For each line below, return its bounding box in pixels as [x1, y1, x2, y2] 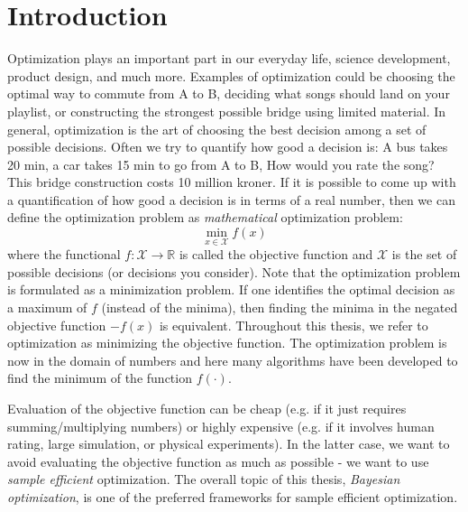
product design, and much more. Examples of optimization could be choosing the [7, 66, 455, 85]
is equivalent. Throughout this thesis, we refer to [159, 315, 428, 334]
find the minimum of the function [7, 368, 192, 387]
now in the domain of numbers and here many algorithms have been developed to [7, 350, 458, 369]
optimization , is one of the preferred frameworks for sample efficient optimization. [7, 488, 458, 506]
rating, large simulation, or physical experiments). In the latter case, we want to [7, 434, 450, 453]
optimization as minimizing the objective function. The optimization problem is [7, 333, 447, 352]
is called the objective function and [179, 245, 373, 264]
